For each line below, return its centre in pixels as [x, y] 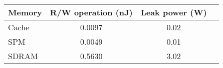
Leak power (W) [174, 12]
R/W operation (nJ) [91, 12]
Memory [25, 12]
